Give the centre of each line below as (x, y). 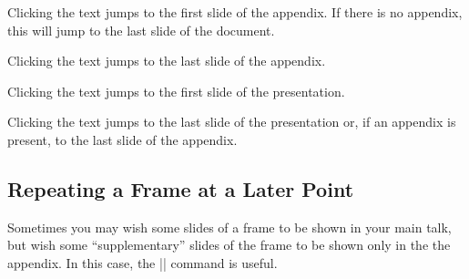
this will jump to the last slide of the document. (141, 30)
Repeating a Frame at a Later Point (181, 188)
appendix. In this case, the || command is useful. (143, 262)
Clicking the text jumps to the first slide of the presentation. (176, 91)
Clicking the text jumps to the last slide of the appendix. (167, 61)
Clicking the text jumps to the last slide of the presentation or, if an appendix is (232, 122)
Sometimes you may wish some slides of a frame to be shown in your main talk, (229, 227)
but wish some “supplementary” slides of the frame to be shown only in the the (229, 245)
